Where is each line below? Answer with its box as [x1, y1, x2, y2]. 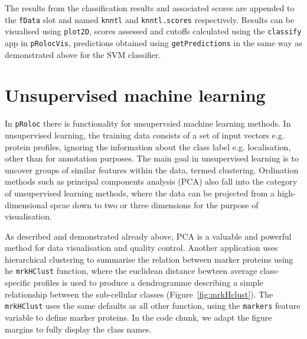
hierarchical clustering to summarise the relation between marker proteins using [5, 253, 293, 265]
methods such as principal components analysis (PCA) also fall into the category [5, 175, 298, 188]
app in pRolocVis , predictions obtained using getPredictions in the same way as [5, 36, 302, 49]
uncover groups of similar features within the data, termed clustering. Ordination [5, 163, 299, 176]
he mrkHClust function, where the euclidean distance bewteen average [5, 264, 257, 277]
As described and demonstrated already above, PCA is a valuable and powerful [5, 230, 292, 242]
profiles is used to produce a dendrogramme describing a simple [33, 276, 263, 289]
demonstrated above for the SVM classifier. [5, 48, 161, 60]
